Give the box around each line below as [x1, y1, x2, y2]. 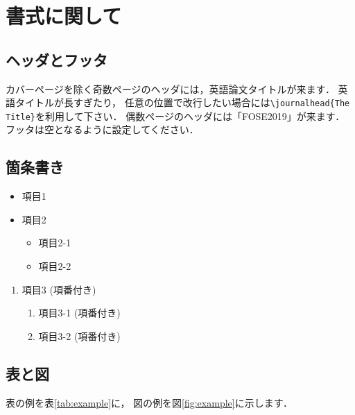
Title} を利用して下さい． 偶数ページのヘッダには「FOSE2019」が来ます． [6, 108, 345, 123]
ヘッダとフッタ [6, 49, 107, 70]
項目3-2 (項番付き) [38, 328, 121, 343]
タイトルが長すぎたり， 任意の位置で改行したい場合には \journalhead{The [15, 95, 350, 110]
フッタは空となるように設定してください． [6, 122, 199, 137]
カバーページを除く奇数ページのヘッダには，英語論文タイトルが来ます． [6, 81, 335, 96]
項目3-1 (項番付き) [38, 305, 121, 320]
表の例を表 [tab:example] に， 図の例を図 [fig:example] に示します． [6, 395, 293, 409]
